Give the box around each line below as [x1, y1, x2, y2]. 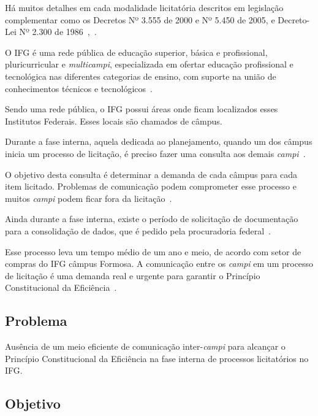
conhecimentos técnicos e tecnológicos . [5, 82, 153, 94]
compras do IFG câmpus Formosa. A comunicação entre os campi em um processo [5, 257, 314, 270]
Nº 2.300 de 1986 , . [19, 25, 97, 38]
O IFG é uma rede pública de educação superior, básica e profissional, [5, 45, 268, 58]
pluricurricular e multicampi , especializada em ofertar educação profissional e [5, 58, 293, 71]
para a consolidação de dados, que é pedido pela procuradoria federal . [5, 224, 271, 237]
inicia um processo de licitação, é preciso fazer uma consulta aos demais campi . [5, 147, 306, 160]
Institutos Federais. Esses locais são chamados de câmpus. [5, 114, 222, 127]
